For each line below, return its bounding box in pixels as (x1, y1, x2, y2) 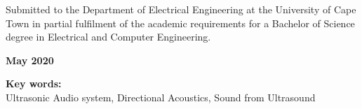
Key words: (6, 76, 62, 91)
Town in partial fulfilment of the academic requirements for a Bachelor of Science (6, 15, 355, 30)
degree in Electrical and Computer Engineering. (6, 29, 211, 44)
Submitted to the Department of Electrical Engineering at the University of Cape (6, 2, 356, 16)
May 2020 (6, 52, 54, 67)
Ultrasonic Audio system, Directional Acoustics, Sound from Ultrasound (6, 89, 316, 104)
